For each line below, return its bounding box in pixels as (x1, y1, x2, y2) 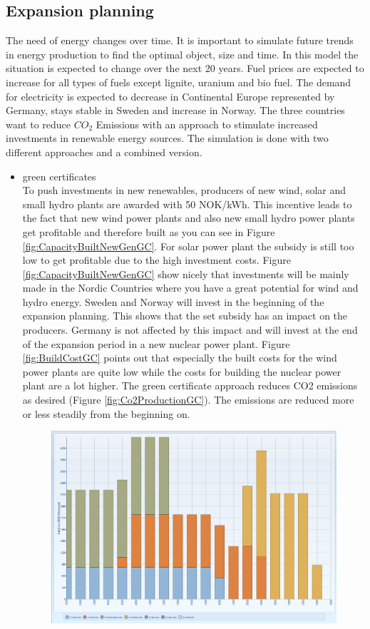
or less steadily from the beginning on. (22, 406, 190, 421)
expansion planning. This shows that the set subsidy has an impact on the (22, 308, 348, 323)
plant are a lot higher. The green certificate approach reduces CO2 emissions (22, 378, 358, 393)
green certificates (22, 168, 96, 183)
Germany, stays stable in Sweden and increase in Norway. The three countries (6, 103, 345, 118)
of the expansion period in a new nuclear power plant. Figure (22, 336, 290, 351)
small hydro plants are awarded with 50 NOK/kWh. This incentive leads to (22, 196, 352, 211)
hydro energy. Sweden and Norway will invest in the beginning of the (22, 294, 324, 309)
